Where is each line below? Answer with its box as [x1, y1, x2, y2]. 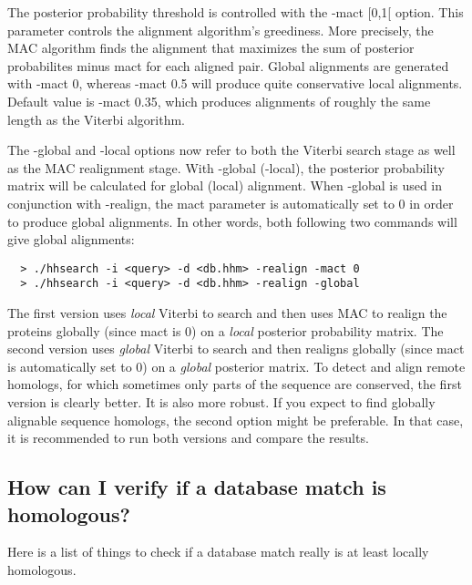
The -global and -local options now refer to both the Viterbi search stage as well [7, 140, 456, 159]
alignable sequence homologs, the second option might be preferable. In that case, [7, 410, 464, 429]
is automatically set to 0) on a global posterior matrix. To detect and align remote [7, 356, 466, 375]
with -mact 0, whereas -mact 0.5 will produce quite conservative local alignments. [7, 74, 463, 93]
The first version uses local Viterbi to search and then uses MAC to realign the [7, 303, 447, 323]
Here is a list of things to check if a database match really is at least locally [7, 542, 429, 561]
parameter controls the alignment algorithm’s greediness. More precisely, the [7, 20, 434, 39]
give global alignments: [7, 230, 135, 249]
